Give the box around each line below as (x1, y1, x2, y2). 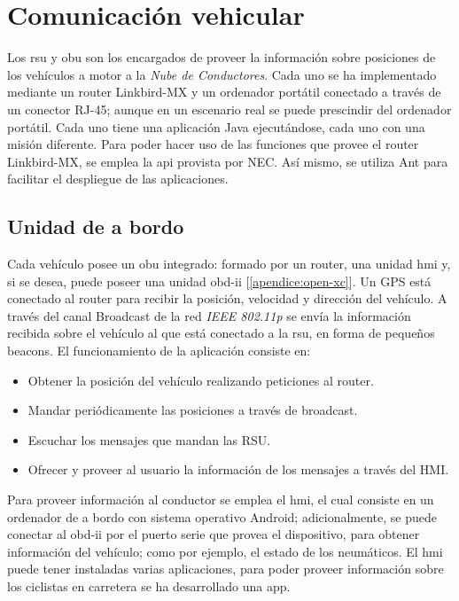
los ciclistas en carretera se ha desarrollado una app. (7, 576, 291, 595)
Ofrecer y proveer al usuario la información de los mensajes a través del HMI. (27, 460, 449, 479)
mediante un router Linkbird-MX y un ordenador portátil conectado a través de (7, 82, 441, 101)
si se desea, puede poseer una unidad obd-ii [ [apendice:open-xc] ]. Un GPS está (7, 271, 432, 290)
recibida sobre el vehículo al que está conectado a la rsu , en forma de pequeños (7, 324, 435, 342)
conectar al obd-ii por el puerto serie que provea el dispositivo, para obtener (7, 525, 420, 543)
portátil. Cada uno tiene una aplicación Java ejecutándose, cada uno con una (7, 117, 425, 136)
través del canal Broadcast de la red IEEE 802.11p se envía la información (7, 306, 411, 324)
